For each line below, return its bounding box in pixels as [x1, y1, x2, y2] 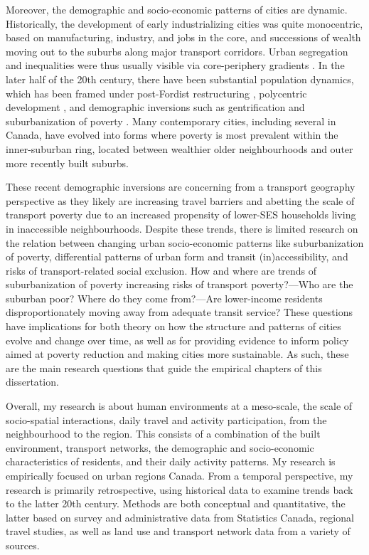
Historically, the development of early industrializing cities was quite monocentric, [6, 16, 363, 31]
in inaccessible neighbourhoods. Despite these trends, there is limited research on [6, 221, 358, 236]
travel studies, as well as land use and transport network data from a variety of [6, 524, 351, 539]
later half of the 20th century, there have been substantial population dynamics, [6, 71, 354, 86]
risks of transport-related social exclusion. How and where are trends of [6, 263, 317, 277]
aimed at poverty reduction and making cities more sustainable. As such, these [6, 347, 349, 361]
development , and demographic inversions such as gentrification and [6, 100, 305, 115]
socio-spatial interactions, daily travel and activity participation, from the [6, 412, 327, 427]
